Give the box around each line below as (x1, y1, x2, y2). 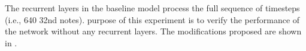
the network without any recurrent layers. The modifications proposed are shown (5, 25, 302, 37)
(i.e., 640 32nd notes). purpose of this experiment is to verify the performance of (5, 13, 300, 26)
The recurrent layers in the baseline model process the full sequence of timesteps (5, 2, 300, 14)
